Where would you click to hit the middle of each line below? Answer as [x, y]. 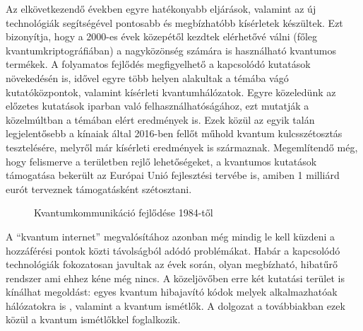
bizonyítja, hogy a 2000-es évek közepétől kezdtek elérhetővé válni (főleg [162, 36]
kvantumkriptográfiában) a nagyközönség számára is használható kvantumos [171, 50]
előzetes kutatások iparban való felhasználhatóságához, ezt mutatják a [157, 106]
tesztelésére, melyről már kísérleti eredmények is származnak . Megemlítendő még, [182, 147]
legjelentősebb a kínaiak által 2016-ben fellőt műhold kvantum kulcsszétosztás [174, 133]
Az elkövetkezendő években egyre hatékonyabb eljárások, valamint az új [161, 8]
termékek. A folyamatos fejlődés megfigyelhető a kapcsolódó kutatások [158, 64]
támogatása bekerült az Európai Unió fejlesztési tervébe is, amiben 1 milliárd [173, 175]
